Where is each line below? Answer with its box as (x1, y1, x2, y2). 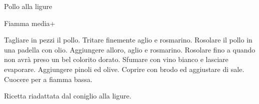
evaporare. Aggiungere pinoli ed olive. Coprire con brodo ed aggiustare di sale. (4, 63, 244, 74)
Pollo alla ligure (4, 1, 52, 11)
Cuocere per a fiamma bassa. (4, 73, 92, 84)
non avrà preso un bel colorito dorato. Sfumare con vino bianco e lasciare (4, 54, 228, 64)
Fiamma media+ (4, 17, 55, 28)
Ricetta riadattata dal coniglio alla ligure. (4, 90, 131, 101)
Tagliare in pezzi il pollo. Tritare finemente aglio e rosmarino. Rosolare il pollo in (4, 34, 252, 45)
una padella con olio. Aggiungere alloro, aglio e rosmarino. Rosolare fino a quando (4, 44, 255, 54)
